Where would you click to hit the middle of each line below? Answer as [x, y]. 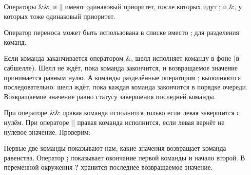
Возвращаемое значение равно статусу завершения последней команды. [110, 96]
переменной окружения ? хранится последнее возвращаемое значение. [108, 167]
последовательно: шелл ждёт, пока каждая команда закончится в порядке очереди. [126, 87]
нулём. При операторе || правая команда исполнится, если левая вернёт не [114, 122]
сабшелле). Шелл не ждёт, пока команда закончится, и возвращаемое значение [121, 67]
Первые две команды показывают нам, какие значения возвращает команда [115, 148]
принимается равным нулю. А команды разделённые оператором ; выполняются [123, 77]
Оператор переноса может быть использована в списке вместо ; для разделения [122, 32]
